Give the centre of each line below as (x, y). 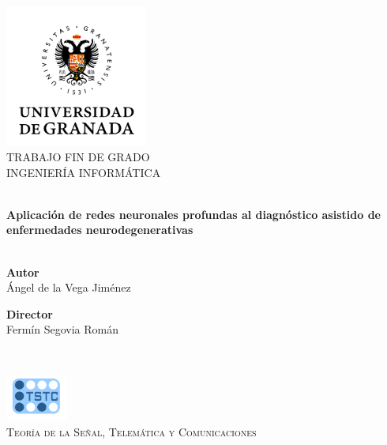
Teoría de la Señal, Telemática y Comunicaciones (132, 431)
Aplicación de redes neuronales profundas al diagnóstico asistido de (193, 214)
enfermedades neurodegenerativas (100, 230)
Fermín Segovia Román (62, 329)
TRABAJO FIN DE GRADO (78, 156)
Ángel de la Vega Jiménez (69, 287)
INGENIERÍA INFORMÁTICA (84, 172)
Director (30, 313)
